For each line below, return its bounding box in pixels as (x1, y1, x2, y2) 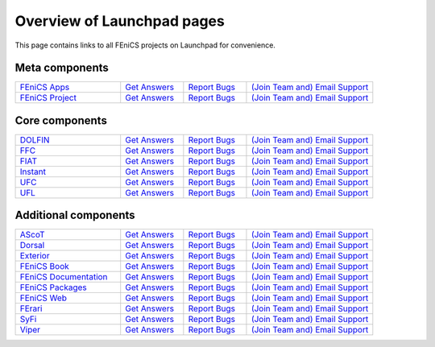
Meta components (14, 61, 109, 75)
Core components (14, 114, 108, 127)
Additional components (14, 209, 136, 222)
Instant (19, 166, 46, 177)
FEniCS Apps (19, 81, 70, 93)
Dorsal (19, 240, 45, 251)
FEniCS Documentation (19, 271, 108, 283)
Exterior (19, 250, 50, 262)
